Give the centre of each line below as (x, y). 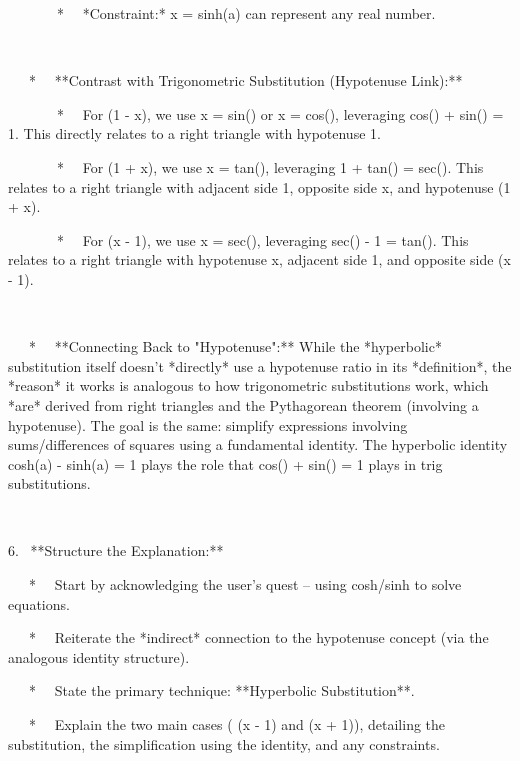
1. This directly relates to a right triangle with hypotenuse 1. (194, 133)
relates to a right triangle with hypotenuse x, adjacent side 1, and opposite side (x (259, 259)
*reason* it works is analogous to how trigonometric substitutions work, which (248, 385)
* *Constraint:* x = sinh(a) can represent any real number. (246, 13)
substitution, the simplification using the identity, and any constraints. (224, 743)
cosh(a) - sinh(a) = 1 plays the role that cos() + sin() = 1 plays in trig (225, 463)
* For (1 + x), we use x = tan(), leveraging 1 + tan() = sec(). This (270, 166)
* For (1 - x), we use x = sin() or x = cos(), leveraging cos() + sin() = (280, 113)
